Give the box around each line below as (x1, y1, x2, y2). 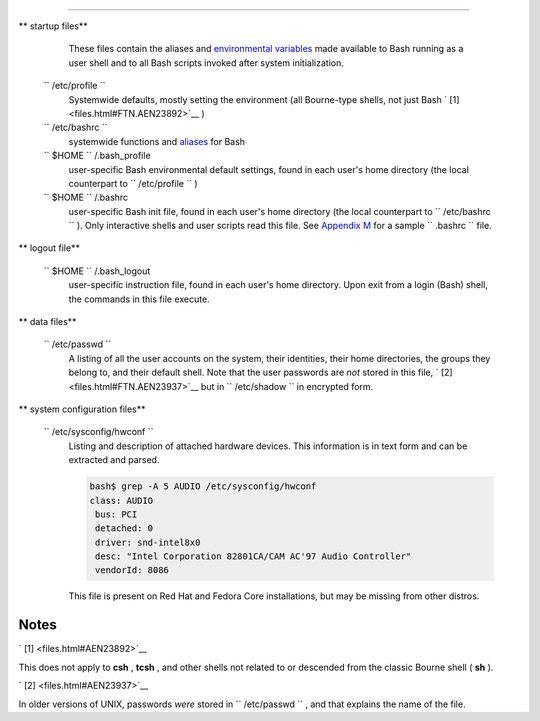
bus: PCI (95, 508, 138, 520)
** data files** (18, 316, 77, 328)
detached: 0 (95, 523, 154, 534)
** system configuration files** (18, 403, 146, 415)
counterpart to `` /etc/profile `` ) (68, 177, 199, 189)
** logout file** (18, 242, 80, 254)
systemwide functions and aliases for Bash (68, 135, 245, 147)
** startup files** (18, 20, 89, 32)
